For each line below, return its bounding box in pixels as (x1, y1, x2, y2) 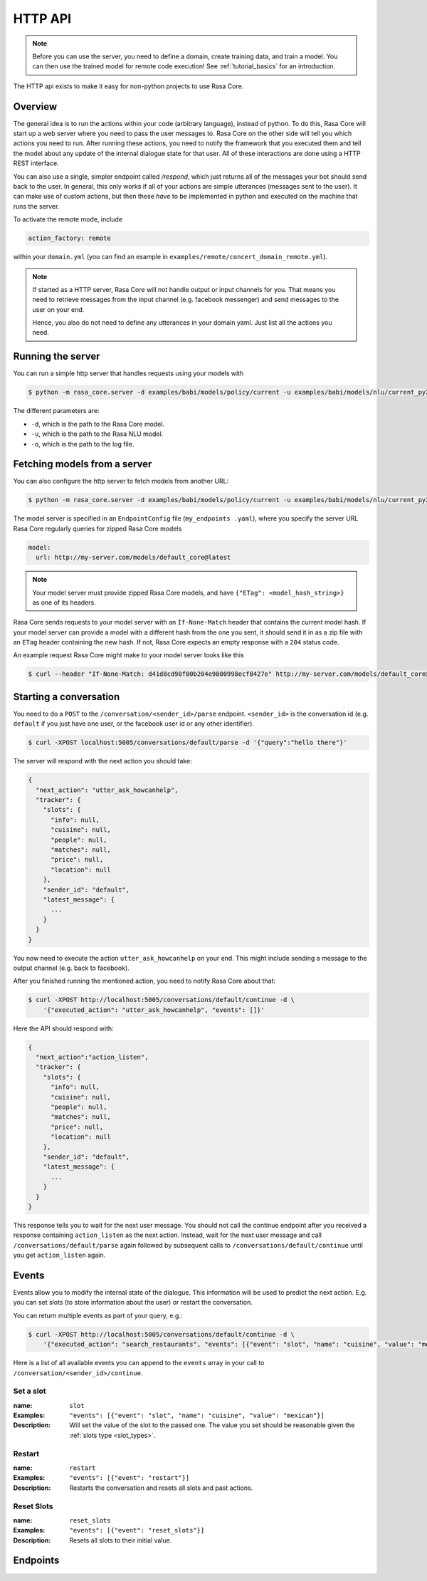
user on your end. (32, 305, 85, 313)
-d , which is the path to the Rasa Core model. (31, 419, 165, 428)
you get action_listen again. (13, 1251, 106, 1260)
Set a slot (13, 1386, 46, 1396)
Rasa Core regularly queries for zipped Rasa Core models (13, 524, 182, 533)
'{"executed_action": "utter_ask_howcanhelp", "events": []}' (43, 1006, 265, 1014)
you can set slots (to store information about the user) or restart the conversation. (13, 1298, 253, 1307)
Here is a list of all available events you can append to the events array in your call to (13, 1359, 265, 1367)
